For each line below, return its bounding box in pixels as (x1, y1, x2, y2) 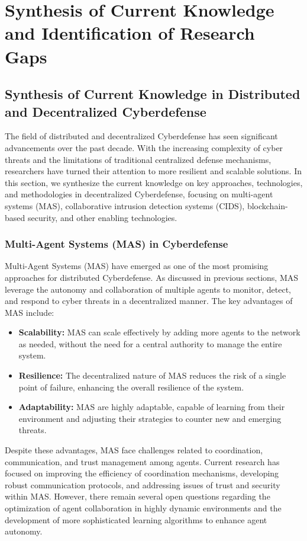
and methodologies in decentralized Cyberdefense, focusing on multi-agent (5, 188, 273, 200)
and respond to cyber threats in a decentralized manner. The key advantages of (5, 294, 293, 307)
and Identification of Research (5, 21, 255, 45)
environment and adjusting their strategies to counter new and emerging (18, 412, 282, 424)
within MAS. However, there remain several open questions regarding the (5, 490, 270, 502)
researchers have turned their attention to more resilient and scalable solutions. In (5, 165, 302, 177)
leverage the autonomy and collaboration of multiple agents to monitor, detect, (5, 283, 291, 295)
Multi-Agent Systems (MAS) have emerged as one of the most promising (5, 260, 269, 272)
